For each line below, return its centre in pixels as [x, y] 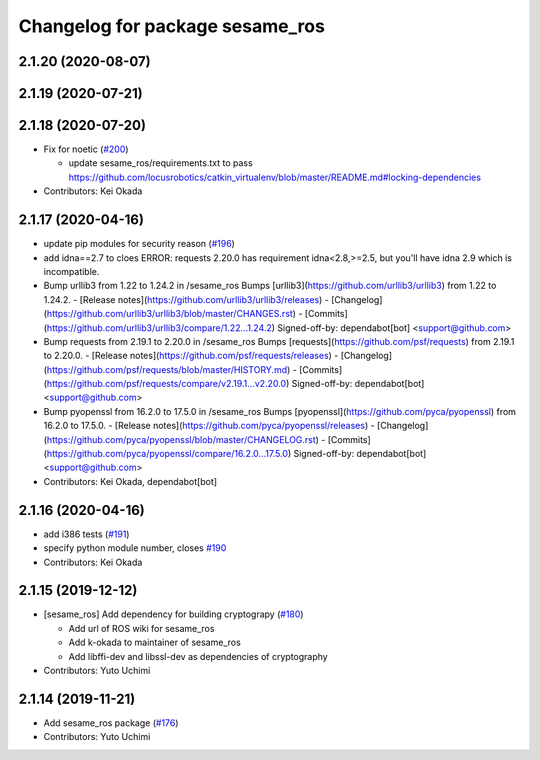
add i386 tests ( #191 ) [86, 534]
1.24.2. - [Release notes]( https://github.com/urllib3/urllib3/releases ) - [186, 299]
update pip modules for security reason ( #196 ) [139, 244]
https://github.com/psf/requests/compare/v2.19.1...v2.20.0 [166, 384]
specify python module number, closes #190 [135, 548]
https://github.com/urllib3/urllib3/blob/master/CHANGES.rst [170, 314]
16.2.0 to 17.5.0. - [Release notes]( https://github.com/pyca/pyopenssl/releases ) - [209, 426]
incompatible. [71, 271]
